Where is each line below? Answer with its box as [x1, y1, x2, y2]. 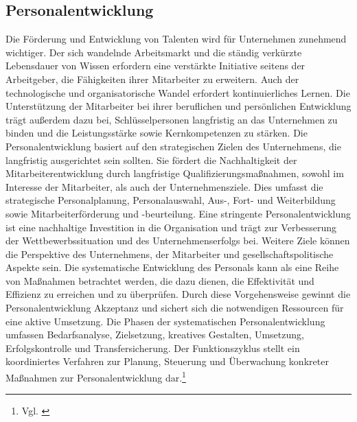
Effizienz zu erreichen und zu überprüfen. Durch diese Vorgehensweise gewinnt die [5, 287, 351, 301]
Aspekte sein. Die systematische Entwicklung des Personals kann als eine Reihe [5, 260, 339, 274]
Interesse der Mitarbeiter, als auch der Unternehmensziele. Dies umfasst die [5, 179, 323, 194]
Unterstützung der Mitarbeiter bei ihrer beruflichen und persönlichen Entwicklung [5, 99, 352, 113]
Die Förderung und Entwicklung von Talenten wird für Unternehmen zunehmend [5, 32, 347, 46]
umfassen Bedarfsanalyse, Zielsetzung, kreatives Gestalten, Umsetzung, [5, 327, 304, 342]
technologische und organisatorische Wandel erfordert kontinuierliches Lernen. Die [5, 85, 350, 99]
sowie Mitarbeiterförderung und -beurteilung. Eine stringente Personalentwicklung [5, 206, 352, 220]
